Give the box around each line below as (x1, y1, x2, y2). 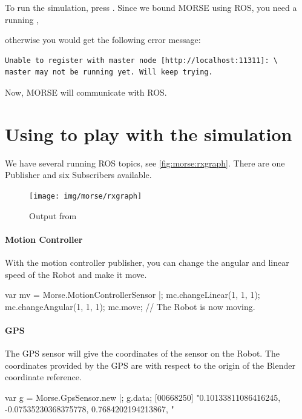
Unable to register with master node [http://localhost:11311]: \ (5, 56, 278, 65)
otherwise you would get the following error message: (5, 33, 201, 46)
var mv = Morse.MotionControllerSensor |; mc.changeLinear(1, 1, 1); (5, 288, 260, 301)
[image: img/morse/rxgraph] (29, 191, 142, 200)
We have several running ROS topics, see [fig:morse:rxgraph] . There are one (5, 156, 285, 169)
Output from (29, 209, 77, 222)
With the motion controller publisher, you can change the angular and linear (5, 256, 289, 268)
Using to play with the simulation (5, 121, 292, 146)
